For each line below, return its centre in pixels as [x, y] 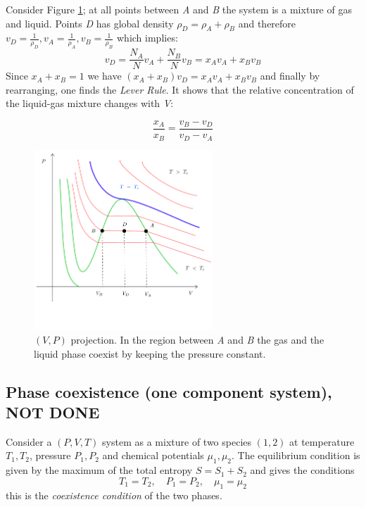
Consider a [29, 441]
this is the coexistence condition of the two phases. [114, 495]
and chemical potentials [153, 455]
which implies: [147, 38]
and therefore [267, 23]
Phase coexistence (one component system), [169, 391]
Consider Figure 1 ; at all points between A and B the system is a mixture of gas [179, 9]
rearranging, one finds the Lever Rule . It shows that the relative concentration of [180, 89]
